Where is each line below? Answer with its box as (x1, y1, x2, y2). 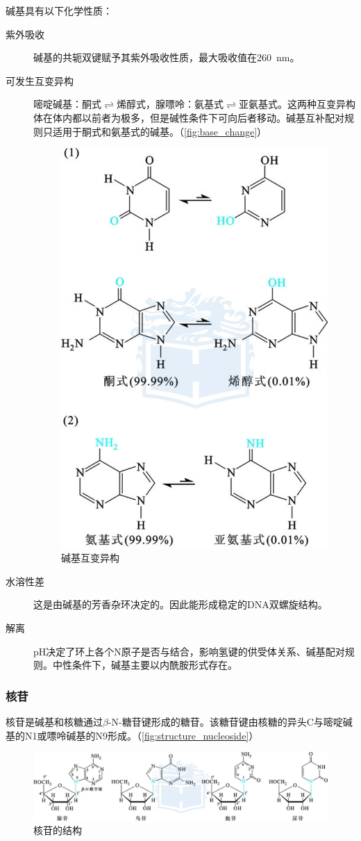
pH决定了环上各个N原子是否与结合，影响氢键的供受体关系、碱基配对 (33, 644, 345, 658)
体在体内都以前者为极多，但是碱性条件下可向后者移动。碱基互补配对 (33, 110, 344, 124)
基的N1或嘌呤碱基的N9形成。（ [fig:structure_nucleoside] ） (6, 728, 259, 742)
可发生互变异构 (6, 73, 74, 88)
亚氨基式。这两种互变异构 (239, 97, 355, 111)
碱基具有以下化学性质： (6, 3, 112, 17)
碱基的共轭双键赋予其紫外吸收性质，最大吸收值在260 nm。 (33, 50, 300, 65)
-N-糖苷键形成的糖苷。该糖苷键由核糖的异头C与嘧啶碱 (108, 714, 353, 728)
